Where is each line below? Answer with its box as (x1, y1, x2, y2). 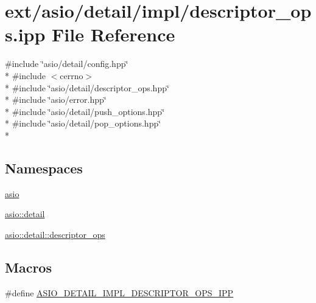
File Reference (52, 22, 175, 47)
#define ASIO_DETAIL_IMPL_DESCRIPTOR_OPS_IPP (5, 286, 234, 299)
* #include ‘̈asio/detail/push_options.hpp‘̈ (5, 105, 165, 117)
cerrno (60, 69, 83, 82)
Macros (5, 257, 52, 276)
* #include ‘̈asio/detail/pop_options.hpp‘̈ (5, 117, 161, 130)
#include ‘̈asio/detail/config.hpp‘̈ (5, 57, 128, 70)
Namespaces (5, 158, 83, 177)
